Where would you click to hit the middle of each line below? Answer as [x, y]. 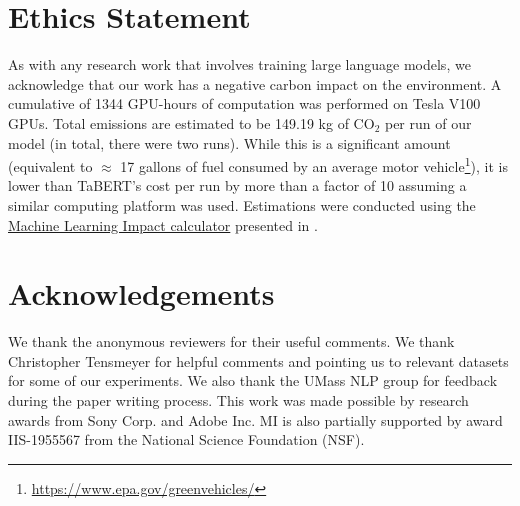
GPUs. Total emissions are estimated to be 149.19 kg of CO [191, 122]
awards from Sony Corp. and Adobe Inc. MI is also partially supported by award [255, 419]
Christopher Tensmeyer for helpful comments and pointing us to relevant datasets [258, 360]
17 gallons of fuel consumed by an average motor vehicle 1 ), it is [314, 164]
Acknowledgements [141, 293]
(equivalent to [50, 165]
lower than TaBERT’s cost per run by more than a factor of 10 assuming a [237, 185]
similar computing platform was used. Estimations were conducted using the [242, 204]
